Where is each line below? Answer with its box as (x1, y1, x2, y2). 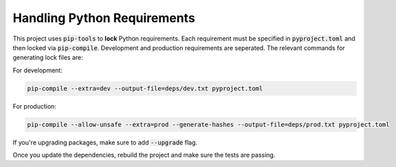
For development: (12, 66, 63, 74)
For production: (12, 102, 56, 110)
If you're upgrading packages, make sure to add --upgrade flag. (12, 138, 198, 146)
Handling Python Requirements (12, 10, 195, 25)
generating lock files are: (12, 54, 84, 62)
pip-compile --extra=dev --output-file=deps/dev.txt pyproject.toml (27, 85, 263, 92)
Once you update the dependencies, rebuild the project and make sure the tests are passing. (12, 151, 276, 159)
